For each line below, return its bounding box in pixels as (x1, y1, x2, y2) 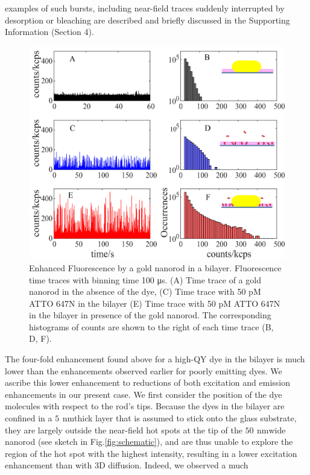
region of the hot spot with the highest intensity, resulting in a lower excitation (5, 447, 297, 459)
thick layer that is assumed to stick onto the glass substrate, (74, 412, 297, 424)
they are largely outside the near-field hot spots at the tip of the (5, 423, 242, 436)
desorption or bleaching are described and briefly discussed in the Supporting (5, 13, 290, 26)
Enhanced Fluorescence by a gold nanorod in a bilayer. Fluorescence (29, 261, 282, 274)
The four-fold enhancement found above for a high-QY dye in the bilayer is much (5, 353, 305, 365)
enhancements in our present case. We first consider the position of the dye (5, 388, 282, 400)
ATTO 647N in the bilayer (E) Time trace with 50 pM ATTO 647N (29, 297, 280, 309)
